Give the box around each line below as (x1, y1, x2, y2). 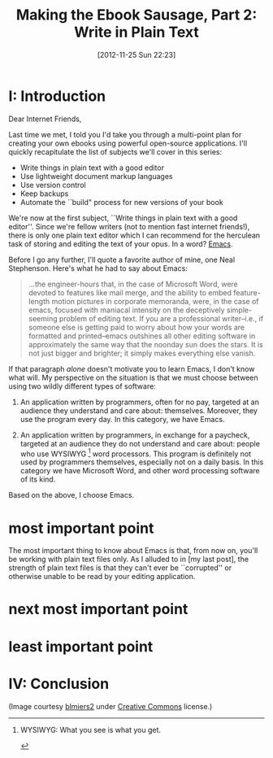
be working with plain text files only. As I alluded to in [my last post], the (8, 555, 249, 564)
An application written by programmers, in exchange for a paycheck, (19, 429, 250, 440)
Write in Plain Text (74, 23, 199, 41)
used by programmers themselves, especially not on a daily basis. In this (19, 457, 264, 467)
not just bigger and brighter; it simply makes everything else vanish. (28, 348, 256, 358)
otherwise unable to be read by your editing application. (8, 572, 196, 582)
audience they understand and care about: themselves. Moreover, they (19, 405, 258, 416)
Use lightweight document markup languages (19, 171, 173, 181)
